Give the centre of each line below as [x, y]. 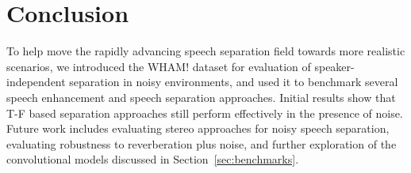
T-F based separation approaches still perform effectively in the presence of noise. [205, 113]
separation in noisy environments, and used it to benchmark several [234, 82]
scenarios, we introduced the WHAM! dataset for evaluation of [159, 66]
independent [36, 82]
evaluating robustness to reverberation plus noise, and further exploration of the [202, 143]
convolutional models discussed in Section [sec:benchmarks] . [153, 159]
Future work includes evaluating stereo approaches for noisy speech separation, [198, 128]
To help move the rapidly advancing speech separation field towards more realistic [206, 51]
